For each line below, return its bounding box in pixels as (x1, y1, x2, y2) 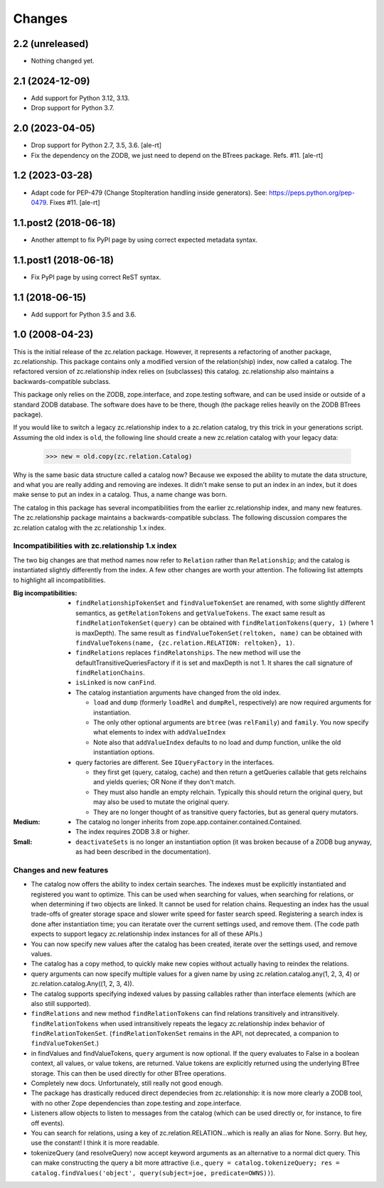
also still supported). (31, 999, 92, 1007)
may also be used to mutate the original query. (93, 798, 230, 806)
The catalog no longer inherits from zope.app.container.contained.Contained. (75, 818, 302, 826)
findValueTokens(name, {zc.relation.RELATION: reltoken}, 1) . (75, 638, 295, 647)
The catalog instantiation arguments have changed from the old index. (75, 688, 281, 697)
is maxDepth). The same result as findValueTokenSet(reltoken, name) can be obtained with (75, 628, 363, 637)
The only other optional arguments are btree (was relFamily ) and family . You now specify (93, 718, 369, 727)
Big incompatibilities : (13, 589, 78, 597)
